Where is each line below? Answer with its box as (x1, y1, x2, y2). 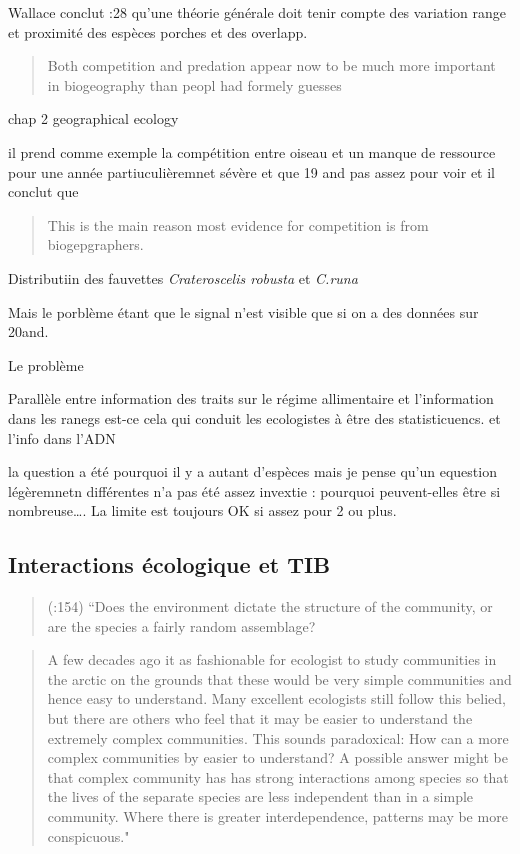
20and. (8, 321, 49, 342)
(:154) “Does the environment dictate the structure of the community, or (47, 596, 493, 617)
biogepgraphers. (47, 234, 144, 255)
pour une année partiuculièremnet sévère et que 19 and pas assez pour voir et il (8, 161, 496, 182)
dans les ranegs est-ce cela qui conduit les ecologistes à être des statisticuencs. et (8, 407, 501, 428)
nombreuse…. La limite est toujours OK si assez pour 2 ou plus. (8, 500, 397, 521)
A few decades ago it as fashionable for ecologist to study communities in (47, 649, 497, 670)
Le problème (8, 354, 84, 375)
